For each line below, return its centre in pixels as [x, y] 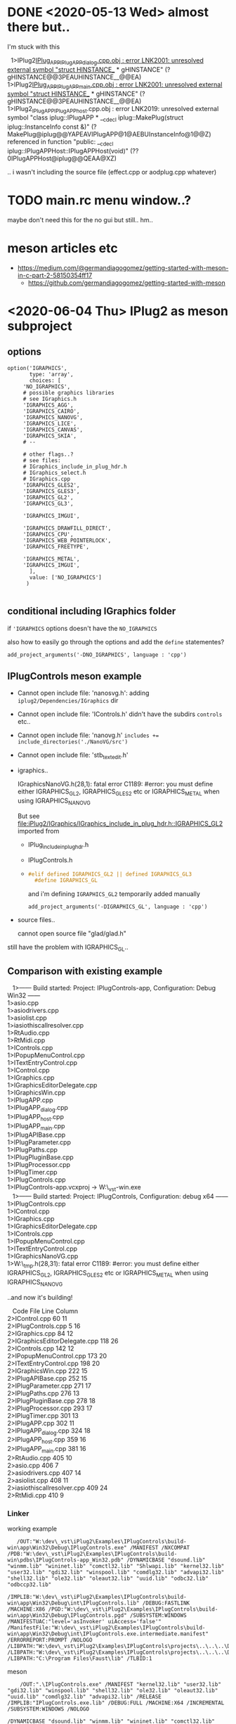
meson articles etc [63, 249]
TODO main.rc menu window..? [99, 200]
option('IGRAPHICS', [38, 368]
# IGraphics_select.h [54, 473]
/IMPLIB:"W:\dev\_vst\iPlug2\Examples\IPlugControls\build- [97, 1597]
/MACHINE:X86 [26, 1609]
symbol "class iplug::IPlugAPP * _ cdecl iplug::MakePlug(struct [96, 119]
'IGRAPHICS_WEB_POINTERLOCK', [67, 540]
